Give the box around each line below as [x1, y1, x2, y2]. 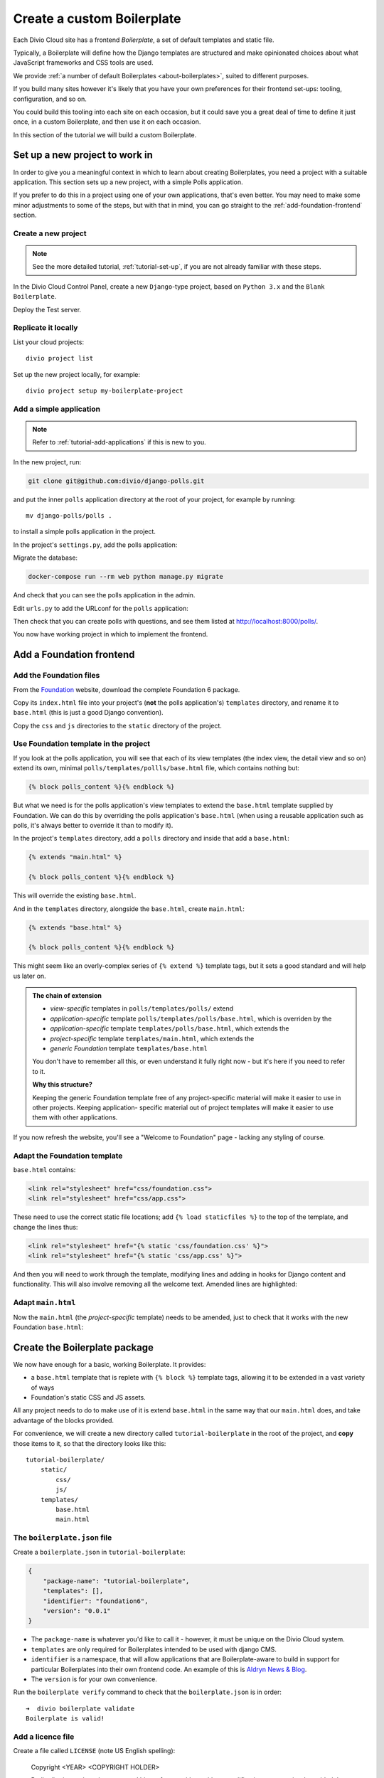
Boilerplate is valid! [26, 1715, 105, 1723]
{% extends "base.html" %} [28, 923, 122, 932]
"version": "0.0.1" [43, 1607, 112, 1614]
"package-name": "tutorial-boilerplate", [43, 1577, 190, 1585]
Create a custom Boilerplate [13, 11, 181, 26]
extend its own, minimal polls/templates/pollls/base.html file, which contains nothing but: [13, 764, 300, 772]
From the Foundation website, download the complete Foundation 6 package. [13, 685, 240, 693]
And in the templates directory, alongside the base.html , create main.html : [13, 904, 245, 913]
